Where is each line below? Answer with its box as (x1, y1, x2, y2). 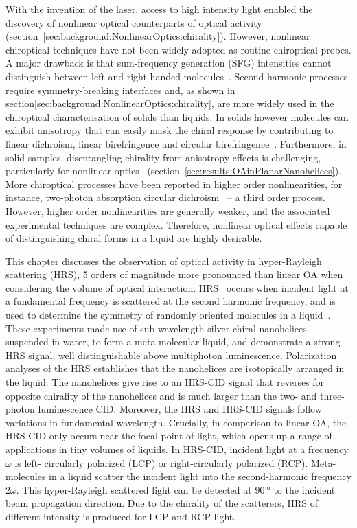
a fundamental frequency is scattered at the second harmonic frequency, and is (5, 294, 336, 308)
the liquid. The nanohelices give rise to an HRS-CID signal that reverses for (5, 375, 325, 389)
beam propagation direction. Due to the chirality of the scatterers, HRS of (5, 496, 318, 510)
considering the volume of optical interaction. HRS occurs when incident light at (5, 280, 349, 295)
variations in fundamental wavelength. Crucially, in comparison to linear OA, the (5, 415, 347, 429)
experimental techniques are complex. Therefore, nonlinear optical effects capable (5, 217, 347, 231)
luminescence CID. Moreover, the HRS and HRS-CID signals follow (38, 402, 322, 416)
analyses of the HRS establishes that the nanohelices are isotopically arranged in (5, 361, 345, 376)
